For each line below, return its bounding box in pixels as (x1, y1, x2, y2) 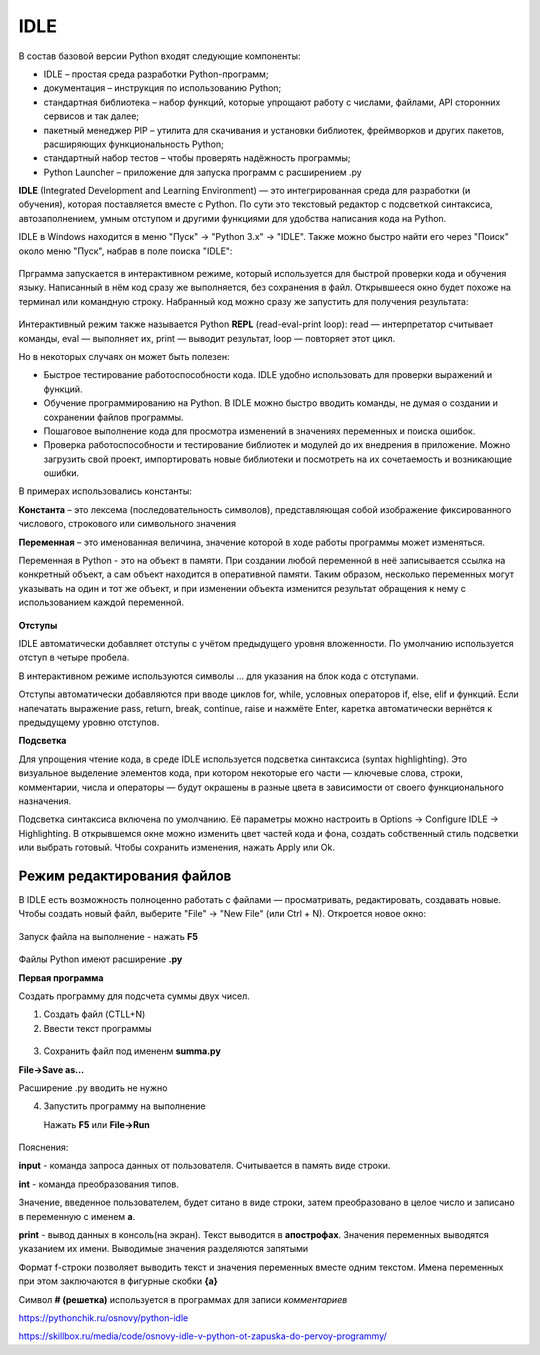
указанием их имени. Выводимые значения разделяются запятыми (18, 1243, 309, 1255)
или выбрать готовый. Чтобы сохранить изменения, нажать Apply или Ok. (18, 841, 335, 854)
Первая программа (18, 971, 104, 984)
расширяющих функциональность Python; (43, 138, 224, 150)
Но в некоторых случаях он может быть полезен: (18, 350, 230, 362)
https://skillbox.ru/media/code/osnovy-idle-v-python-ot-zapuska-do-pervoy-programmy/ (18, 1330, 387, 1342)
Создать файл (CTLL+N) (43, 1008, 146, 1020)
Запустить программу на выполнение (43, 1100, 206, 1112)
